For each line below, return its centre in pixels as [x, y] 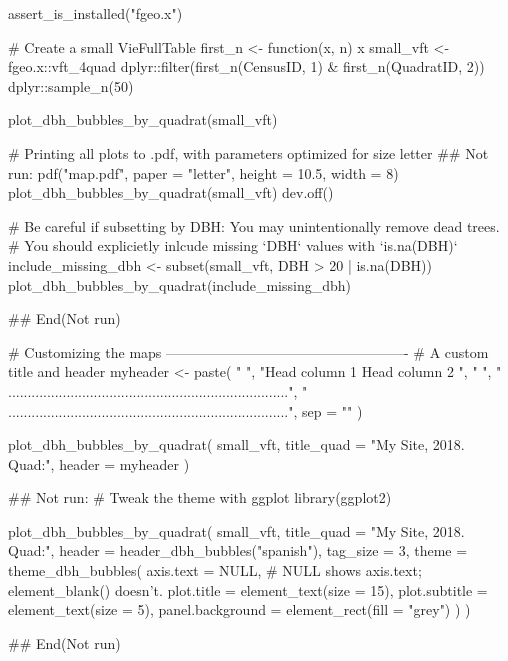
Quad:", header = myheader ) [99, 463]
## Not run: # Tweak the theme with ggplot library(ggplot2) [200, 497]
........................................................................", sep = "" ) [185, 410]
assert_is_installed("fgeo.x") [95, 13]
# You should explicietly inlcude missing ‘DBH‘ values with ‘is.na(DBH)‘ [233, 245]
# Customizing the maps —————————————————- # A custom [248, 351]
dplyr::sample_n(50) [71, 85]
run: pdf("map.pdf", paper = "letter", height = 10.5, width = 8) [203, 172]
